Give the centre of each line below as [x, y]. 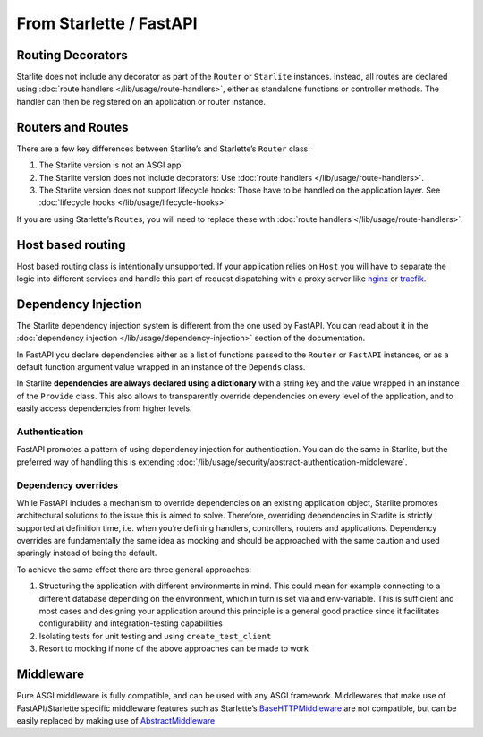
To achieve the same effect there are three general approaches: [134, 570]
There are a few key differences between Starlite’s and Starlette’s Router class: [163, 149]
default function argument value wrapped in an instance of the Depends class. [161, 367]
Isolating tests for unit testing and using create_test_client [155, 636]
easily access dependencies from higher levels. [104, 408]
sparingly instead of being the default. [87, 553]
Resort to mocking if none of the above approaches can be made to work [174, 648]
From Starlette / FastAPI [107, 23]
